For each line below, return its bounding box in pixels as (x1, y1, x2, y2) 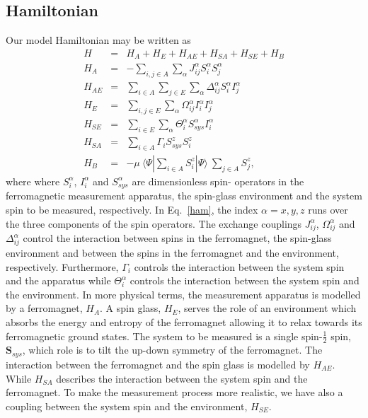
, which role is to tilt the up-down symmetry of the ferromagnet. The (22, 342, 323, 357)
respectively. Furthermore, (6, 259, 119, 274)
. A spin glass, (100, 301, 161, 315)
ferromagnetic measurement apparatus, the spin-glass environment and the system (6, 188, 362, 203)
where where (6, 173, 60, 188)
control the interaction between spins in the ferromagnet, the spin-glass (23, 231, 332, 245)
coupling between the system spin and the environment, (6, 398, 248, 413)
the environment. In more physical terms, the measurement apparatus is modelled (6, 286, 361, 301)
